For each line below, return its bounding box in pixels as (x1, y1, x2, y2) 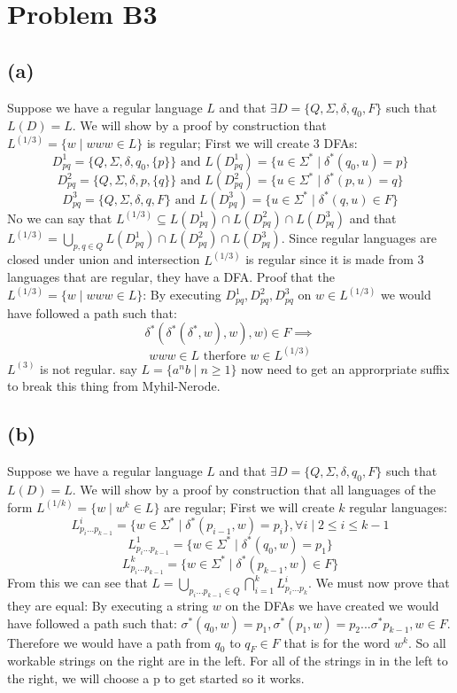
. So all (407, 633, 446, 651)
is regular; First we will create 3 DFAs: (146, 134, 358, 152)
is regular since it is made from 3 (245, 250, 424, 269)
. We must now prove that (307, 573, 450, 592)
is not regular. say (40, 359, 137, 378)
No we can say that (7, 208, 112, 227)
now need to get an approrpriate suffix (241, 359, 450, 378)
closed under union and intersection (7, 250, 200, 269)
